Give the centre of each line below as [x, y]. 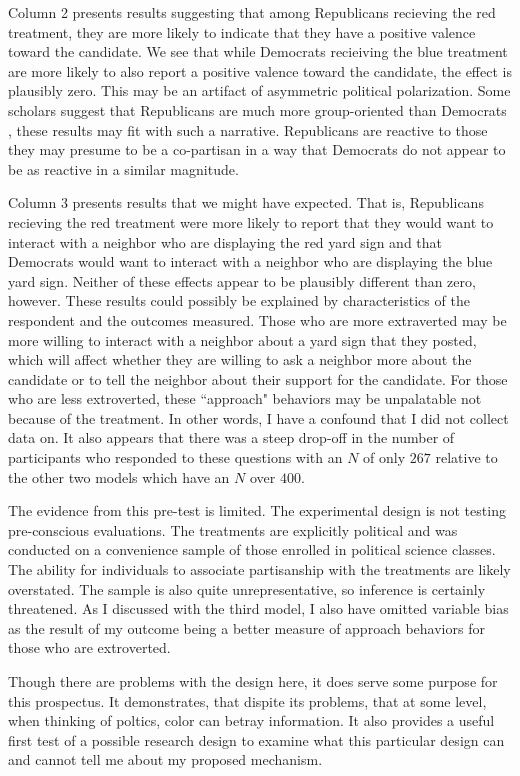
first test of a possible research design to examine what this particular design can [256, 739]
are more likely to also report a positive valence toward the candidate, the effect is [260, 70]
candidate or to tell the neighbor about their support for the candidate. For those [258, 378]
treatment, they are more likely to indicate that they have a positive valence [242, 31]
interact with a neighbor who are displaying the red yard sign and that [225, 241]
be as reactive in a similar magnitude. [123, 168]
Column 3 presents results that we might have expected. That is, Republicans [246, 202]
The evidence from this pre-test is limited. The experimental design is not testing [257, 510]
